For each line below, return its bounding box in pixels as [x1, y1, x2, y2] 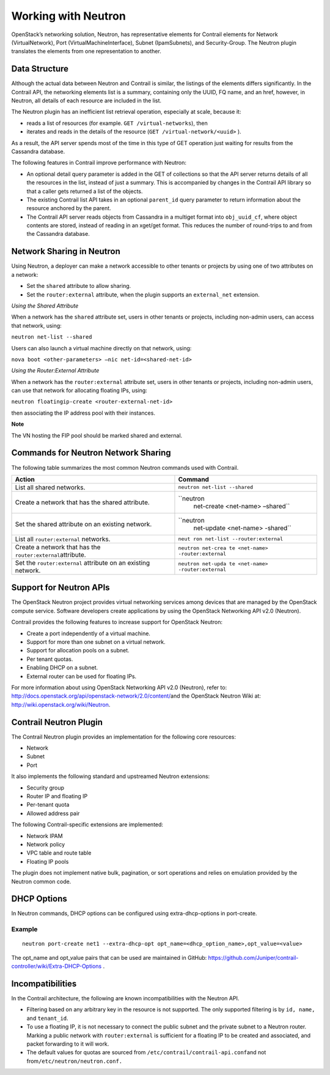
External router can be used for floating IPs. [26, 673, 137, 680]
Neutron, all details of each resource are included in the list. [11, 97, 162, 104]
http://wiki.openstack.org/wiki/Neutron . [11, 701, 111, 708]
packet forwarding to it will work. [26, 1040, 109, 1047]
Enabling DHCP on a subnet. [26, 664, 98, 671]
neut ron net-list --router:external [178, 536, 284, 542]
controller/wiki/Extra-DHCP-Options [11, 962, 102, 970]
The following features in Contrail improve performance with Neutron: [11, 159, 186, 167]
